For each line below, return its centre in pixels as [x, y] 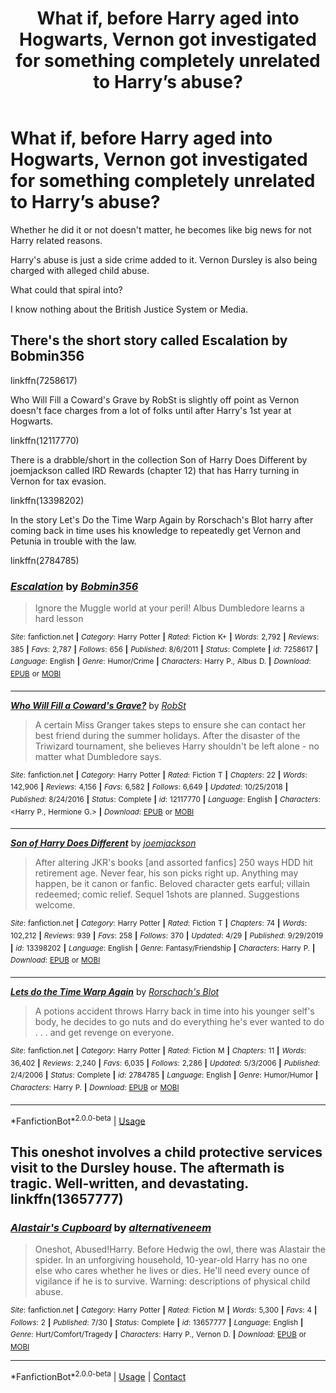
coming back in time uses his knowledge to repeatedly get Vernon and [156, 530]
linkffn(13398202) [47, 500]
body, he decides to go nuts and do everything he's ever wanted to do [179, 1021]
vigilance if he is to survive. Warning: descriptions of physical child [172, 1281]
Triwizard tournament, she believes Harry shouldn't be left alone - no [177, 746]
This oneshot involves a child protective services [166, 1152]
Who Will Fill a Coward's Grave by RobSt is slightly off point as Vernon [155, 399]
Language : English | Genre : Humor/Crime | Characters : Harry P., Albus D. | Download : [161, 662]
